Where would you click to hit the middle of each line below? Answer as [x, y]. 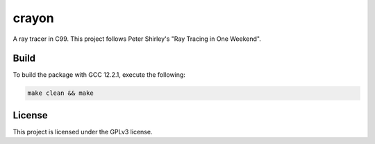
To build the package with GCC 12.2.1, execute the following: [99, 75]
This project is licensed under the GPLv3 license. [83, 132]
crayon [34, 18]
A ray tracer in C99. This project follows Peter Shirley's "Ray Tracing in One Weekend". [137, 39]
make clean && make [60, 93]
